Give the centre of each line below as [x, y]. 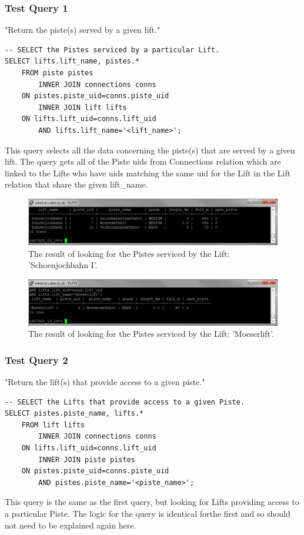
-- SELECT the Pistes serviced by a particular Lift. [112, 50]
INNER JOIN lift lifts [83, 107]
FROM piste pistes [57, 73]
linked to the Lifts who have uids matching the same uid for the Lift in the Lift [148, 173]
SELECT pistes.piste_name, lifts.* [74, 414]
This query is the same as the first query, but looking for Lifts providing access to [152, 502]
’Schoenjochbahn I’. [63, 265]
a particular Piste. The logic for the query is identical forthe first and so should [148, 513]
